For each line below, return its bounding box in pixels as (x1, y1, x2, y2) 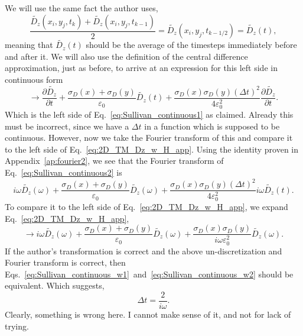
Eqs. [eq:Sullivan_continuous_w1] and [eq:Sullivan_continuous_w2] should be (5, 267, 294, 280)
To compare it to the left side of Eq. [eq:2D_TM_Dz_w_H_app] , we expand (5, 201, 288, 213)
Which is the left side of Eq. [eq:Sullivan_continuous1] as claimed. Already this (5, 108, 294, 120)
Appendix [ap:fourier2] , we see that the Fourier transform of (5, 154, 224, 167)
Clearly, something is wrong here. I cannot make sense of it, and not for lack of (5, 308, 291, 320)
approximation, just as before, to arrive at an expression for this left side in (5, 62, 278, 74)
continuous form (5, 73, 63, 86)
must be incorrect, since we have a (5, 119, 129, 132)
